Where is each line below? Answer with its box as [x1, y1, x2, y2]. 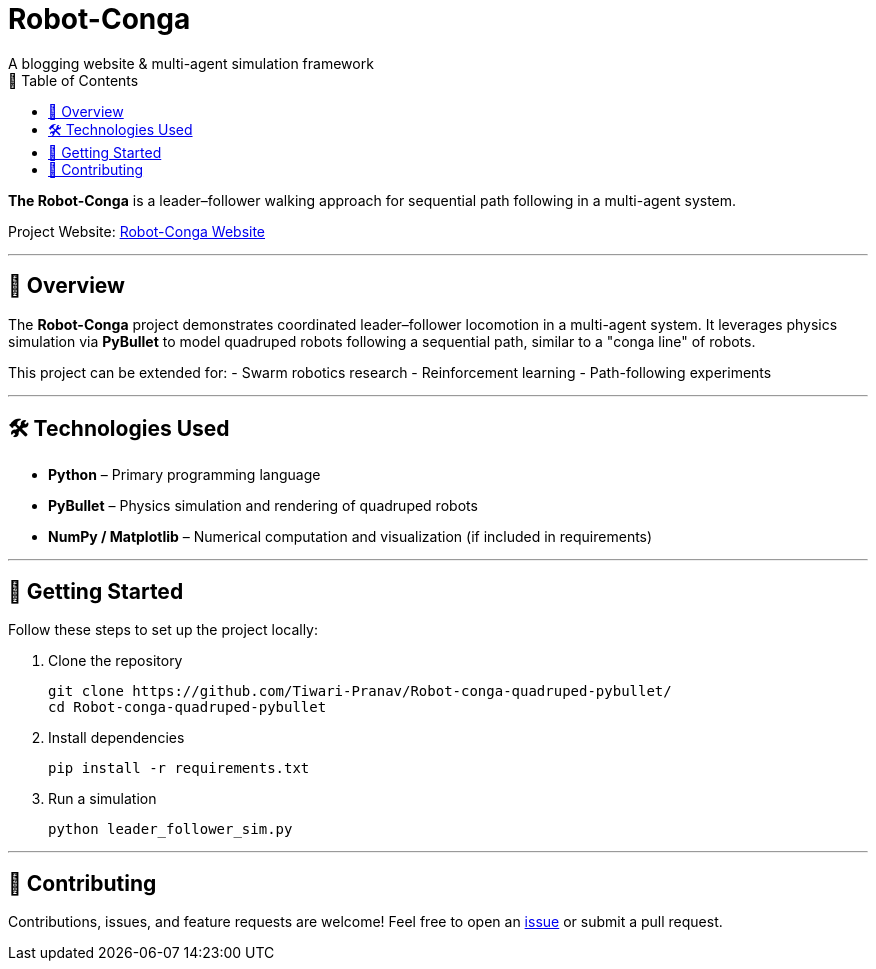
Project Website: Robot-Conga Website [8, 222, 266, 240]
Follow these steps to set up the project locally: [8, 621, 319, 639]
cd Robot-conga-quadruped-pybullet [48, 699, 327, 716]
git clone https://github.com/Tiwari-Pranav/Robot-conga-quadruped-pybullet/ [48, 683, 672, 700]
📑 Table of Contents [8, 71, 139, 89]
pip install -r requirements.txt [48, 760, 310, 777]
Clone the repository [48, 652, 183, 670]
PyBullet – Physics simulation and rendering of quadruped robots [48, 497, 478, 515]
